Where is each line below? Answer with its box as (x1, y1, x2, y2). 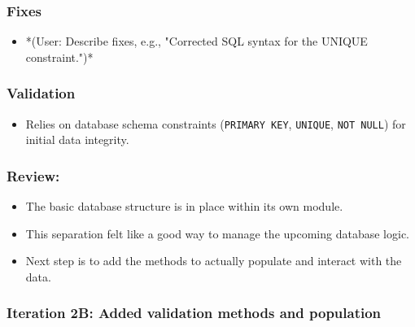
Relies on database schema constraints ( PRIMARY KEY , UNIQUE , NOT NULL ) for (25, 115, 406, 132)
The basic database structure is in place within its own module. (25, 198, 343, 215)
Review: (7, 165, 60, 185)
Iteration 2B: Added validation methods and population (7, 303, 382, 323)
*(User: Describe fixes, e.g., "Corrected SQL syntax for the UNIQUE (25, 33, 368, 50)
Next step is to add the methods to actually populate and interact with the (25, 252, 402, 269)
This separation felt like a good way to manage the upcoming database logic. (25, 225, 409, 242)
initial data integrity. (25, 131, 129, 148)
